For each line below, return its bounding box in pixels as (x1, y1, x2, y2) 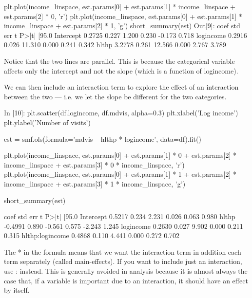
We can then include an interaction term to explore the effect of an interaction (4, 82, 239, 92)
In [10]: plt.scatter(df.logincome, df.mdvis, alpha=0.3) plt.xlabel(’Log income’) (4, 108, 238, 118)
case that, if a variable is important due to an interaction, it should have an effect (4, 275, 248, 285)
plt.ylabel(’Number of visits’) (4, 117, 91, 127)
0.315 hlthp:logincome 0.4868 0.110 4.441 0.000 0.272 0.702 (4, 230, 180, 241)
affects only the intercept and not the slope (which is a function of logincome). (4, 65, 238, 75)
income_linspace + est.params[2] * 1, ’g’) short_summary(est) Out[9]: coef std (4, 20, 240, 31)
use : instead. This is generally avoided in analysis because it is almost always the (4, 266, 248, 276)
